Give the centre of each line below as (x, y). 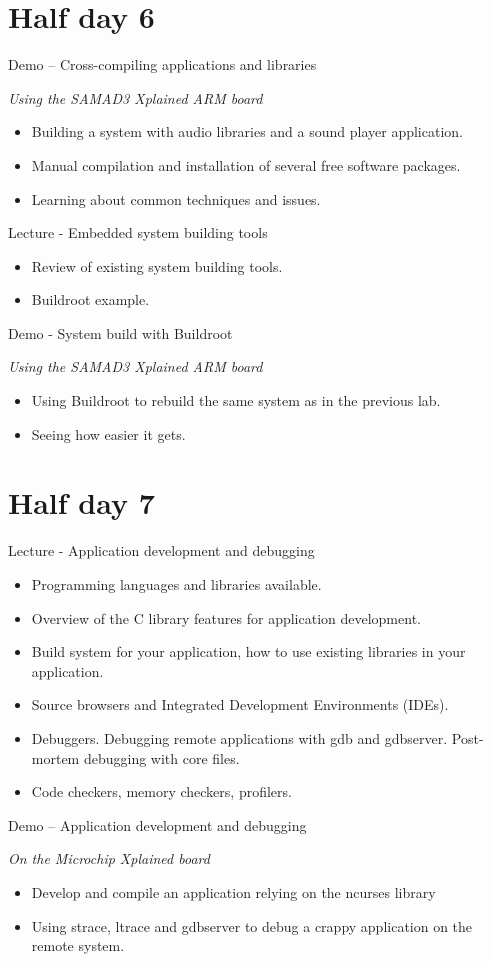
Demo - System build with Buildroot (120, 332)
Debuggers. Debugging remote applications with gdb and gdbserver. (239, 737)
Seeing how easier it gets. (108, 433)
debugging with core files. (161, 757)
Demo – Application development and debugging (157, 824)
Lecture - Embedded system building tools (138, 232)
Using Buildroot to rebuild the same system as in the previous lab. (236, 400)
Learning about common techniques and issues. (176, 198)
